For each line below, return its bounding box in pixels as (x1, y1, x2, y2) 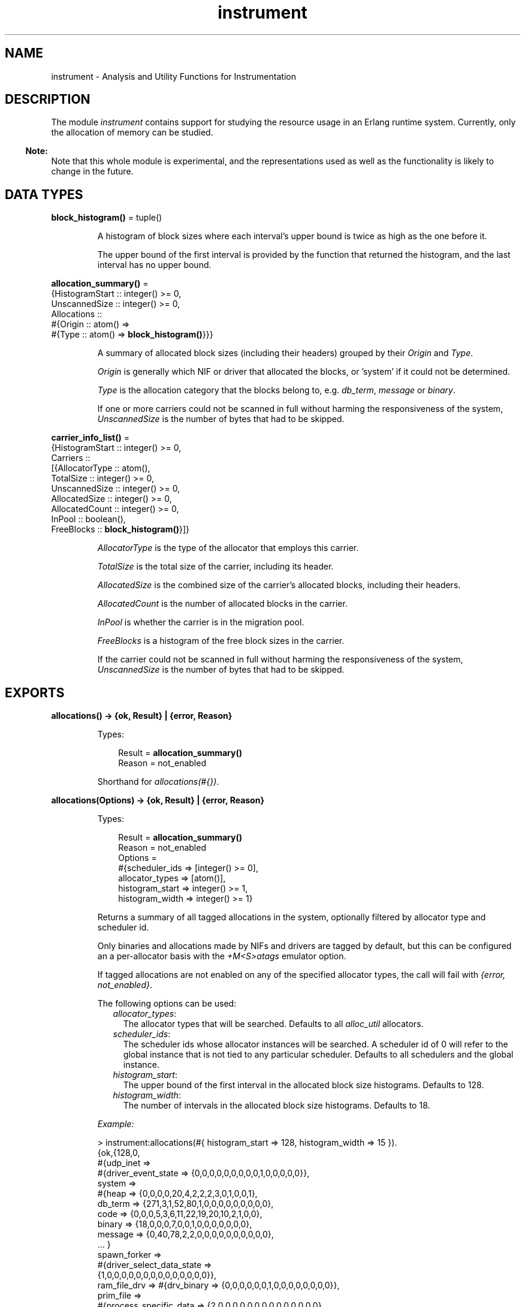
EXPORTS (5, 685, 65, 700)
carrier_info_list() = (51, 432, 129, 443)
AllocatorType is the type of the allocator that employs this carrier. (97, 543, 359, 553)
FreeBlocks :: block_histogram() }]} (51, 524, 190, 535)
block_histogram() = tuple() (51, 212, 162, 223)
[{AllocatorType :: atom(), (51, 463, 150, 474)
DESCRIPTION (5, 92, 90, 107)
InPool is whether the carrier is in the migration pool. (97, 617, 304, 628)
